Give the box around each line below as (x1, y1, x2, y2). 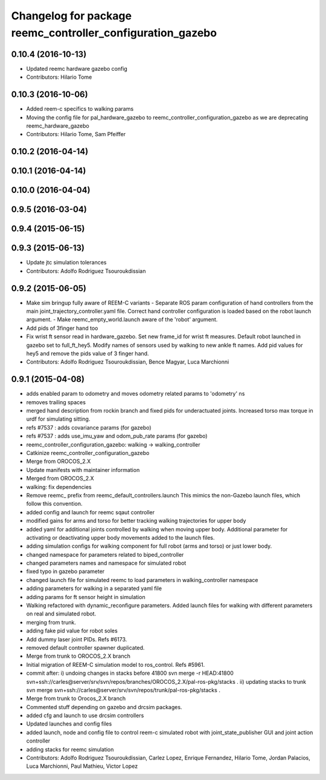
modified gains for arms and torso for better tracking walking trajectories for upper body (26, 517, 246, 525)
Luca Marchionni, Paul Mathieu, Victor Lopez (26, 762, 138, 770)
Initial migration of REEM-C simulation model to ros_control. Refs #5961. (26, 661, 205, 668)
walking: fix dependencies (26, 483, 92, 490)
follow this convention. (26, 500, 83, 508)
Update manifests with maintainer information (26, 466, 140, 473)
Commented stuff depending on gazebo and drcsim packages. (26, 703, 182, 710)
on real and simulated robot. (26, 610, 97, 617)
